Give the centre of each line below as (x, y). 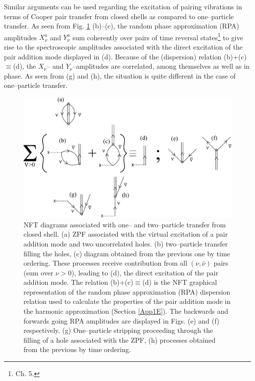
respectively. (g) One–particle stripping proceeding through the (118, 330)
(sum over (38, 272)
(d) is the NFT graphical (180, 282)
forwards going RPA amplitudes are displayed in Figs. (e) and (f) (122, 320)
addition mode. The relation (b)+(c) (78, 282)
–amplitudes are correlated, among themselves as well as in (161, 66)
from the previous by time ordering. (77, 349)
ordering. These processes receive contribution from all (105, 263)
